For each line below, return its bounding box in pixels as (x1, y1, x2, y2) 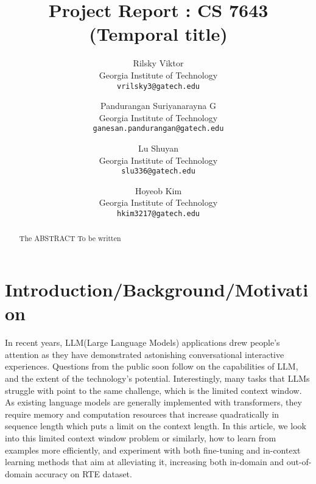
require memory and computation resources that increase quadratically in (5, 407, 279, 420)
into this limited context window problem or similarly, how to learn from (5, 432, 276, 444)
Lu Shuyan (138, 142, 178, 154)
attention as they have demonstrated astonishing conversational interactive (5, 348, 284, 360)
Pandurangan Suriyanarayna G (100, 99, 216, 112)
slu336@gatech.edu (121, 167, 195, 176)
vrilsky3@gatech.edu (116, 82, 200, 91)
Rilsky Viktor (133, 57, 184, 69)
